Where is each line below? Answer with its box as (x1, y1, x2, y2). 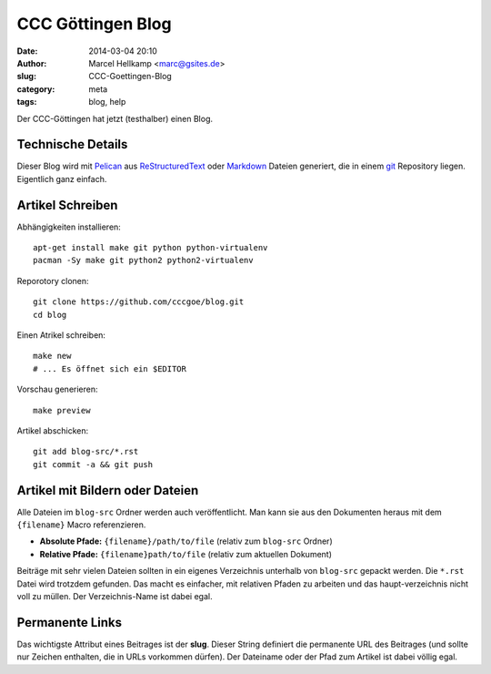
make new (33, 351, 72, 362)
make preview (33, 405, 91, 415)
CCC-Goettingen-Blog (88, 71, 172, 82)
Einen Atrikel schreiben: (16, 330, 106, 341)
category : (16, 83, 55, 95)
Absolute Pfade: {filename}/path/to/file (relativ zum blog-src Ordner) (39, 536, 334, 546)
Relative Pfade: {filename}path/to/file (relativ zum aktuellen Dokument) (39, 548, 332, 559)
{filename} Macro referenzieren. (16, 519, 146, 530)
